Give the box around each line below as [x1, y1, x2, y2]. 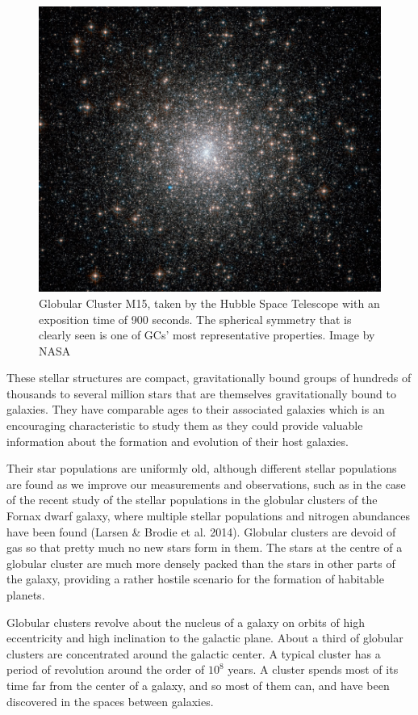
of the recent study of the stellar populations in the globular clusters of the [6, 491, 378, 508]
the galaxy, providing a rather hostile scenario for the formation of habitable [6, 570, 384, 587]
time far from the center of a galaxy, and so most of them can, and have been [6, 676, 390, 693]
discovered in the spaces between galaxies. [6, 692, 214, 709]
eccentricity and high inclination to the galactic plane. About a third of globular [6, 629, 403, 646]
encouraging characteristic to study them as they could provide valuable [6, 417, 363, 434]
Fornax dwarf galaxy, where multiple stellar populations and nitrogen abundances [6, 507, 411, 524]
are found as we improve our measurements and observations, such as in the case [6, 475, 406, 492]
